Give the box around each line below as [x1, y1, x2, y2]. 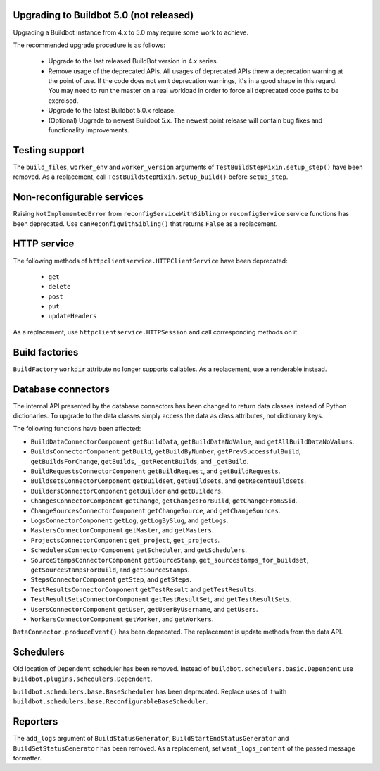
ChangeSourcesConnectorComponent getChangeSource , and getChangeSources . [30, 506, 281, 515]
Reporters [13, 715, 58, 728]
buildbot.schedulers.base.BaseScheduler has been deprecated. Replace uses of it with [13, 687, 287, 696]
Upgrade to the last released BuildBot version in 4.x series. [48, 57, 219, 65]
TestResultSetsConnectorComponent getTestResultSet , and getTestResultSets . [30, 595, 292, 603]
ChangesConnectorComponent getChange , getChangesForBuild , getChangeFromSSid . [30, 496, 298, 505]
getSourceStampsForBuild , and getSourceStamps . [30, 565, 190, 574]
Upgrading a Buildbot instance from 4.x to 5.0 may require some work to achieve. [13, 28, 249, 37]
